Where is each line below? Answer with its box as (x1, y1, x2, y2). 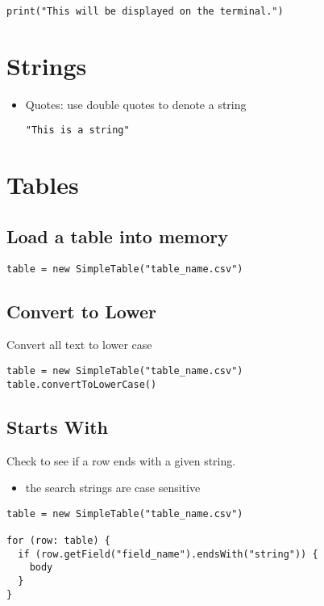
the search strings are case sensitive (25, 479, 201, 496)
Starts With (6, 414, 108, 439)
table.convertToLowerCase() (6, 378, 157, 390)
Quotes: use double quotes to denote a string (25, 95, 247, 112)
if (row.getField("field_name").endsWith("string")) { (18, 548, 318, 560)
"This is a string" (25, 124, 130, 137)
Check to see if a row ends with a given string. (6, 452, 236, 469)
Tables (6, 168, 79, 201)
